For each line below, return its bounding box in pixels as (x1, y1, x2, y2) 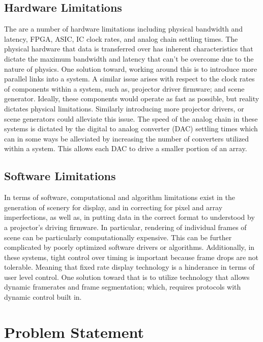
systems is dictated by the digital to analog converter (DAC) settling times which (4, 123, 258, 134)
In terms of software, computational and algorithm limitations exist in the (4, 192, 235, 203)
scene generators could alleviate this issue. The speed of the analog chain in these (4, 113, 258, 124)
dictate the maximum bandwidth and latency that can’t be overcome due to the (4, 53, 254, 64)
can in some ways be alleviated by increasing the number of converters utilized (4, 133, 249, 144)
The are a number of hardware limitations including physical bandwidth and (4, 23, 243, 34)
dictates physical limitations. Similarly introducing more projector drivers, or (4, 103, 244, 113)
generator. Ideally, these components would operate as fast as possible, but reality (4, 93, 259, 104)
